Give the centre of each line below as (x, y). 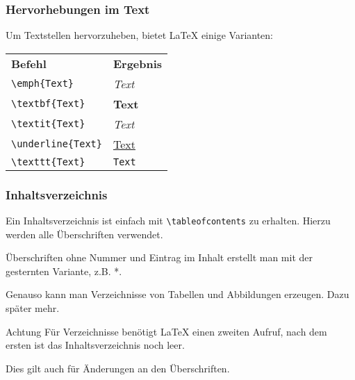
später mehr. (33, 308)
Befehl (29, 63)
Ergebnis (138, 63)
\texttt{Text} (48, 162)
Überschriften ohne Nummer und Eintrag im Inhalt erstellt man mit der (159, 257)
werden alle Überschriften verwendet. (84, 234)
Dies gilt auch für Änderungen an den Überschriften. (118, 368)
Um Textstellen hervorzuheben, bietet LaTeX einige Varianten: (139, 35)
